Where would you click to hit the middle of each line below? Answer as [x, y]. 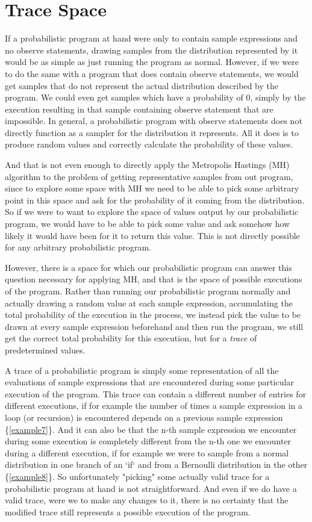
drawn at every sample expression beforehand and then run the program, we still [154, 326]
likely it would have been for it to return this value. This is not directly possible [152, 235]
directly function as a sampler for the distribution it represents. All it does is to [152, 132]
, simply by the [278, 97]
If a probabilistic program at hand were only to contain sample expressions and [151, 38]
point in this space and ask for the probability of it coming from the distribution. [155, 200]
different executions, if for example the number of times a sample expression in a [154, 405]
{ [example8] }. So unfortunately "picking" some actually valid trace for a [137, 476]
